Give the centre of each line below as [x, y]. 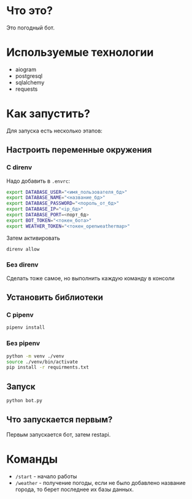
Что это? [30, 11]
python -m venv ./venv [35, 356]
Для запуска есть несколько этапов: [55, 131]
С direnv [19, 167]
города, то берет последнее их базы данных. [74, 489]
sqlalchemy [30, 82]
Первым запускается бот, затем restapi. [59, 434]
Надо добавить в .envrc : [38, 181]
